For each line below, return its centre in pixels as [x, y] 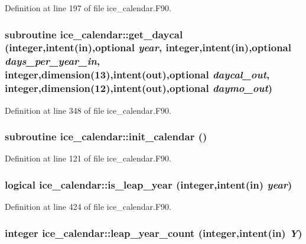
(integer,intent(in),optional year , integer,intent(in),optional [148, 47]
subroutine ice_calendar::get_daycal [94, 34]
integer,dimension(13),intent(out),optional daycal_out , [137, 75]
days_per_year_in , [53, 61]
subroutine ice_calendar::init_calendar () [106, 136]
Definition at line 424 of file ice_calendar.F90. [88, 207]
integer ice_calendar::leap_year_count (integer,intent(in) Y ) [154, 233]
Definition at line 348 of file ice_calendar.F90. [88, 110]
